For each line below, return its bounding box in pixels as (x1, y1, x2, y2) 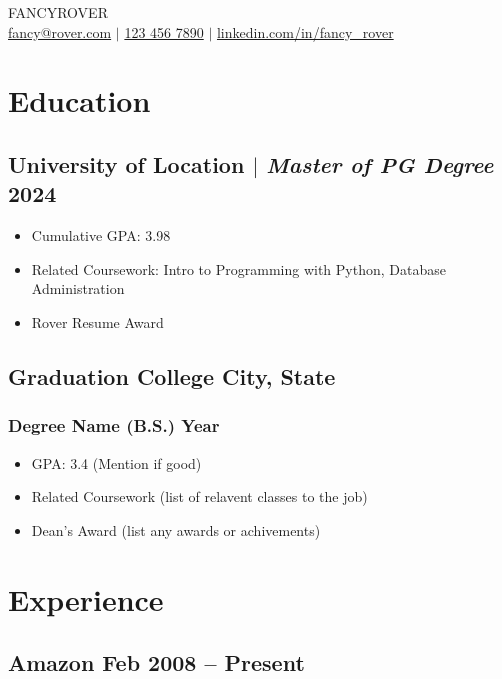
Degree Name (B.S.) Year (8, 413, 220, 438)
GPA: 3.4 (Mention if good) (31, 452, 202, 473)
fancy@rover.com (8, 21, 112, 42)
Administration (31, 278, 125, 299)
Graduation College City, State (8, 360, 336, 391)
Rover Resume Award (31, 311, 164, 332)
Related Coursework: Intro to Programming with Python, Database (31, 258, 446, 279)
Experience (8, 578, 164, 619)
